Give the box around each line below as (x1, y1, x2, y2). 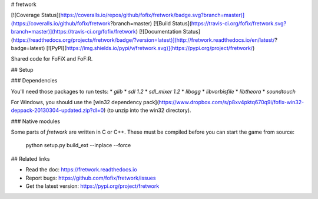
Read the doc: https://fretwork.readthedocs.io (25, 166, 138, 173)
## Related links (11, 155, 50, 162)
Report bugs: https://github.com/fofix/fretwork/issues (25, 174, 156, 181)
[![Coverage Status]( (11, 12, 61, 19)
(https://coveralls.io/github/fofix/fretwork (11, 19, 111, 26)
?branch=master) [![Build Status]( (110, 19, 191, 26)
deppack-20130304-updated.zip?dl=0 (11, 107, 104, 114)
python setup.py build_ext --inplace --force (25, 142, 131, 149)
